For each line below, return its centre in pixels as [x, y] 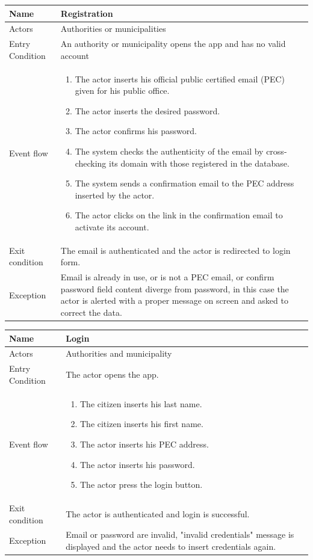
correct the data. [91, 312]
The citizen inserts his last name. [141, 403]
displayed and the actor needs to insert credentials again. [171, 546]
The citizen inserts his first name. [141, 424]
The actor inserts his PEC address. [144, 444]
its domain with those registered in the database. [199, 163]
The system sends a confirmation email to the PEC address [184, 183]
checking [91, 163]
